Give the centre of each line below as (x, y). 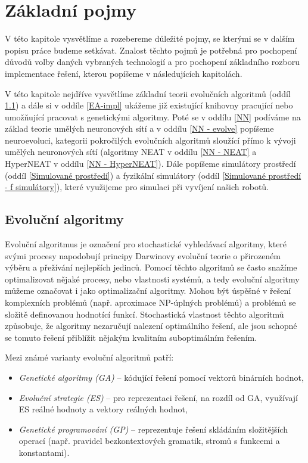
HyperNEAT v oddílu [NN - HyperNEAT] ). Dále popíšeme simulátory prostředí (150, 164)
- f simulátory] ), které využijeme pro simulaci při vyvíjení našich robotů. (137, 187)
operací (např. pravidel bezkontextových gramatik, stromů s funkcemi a (149, 441)
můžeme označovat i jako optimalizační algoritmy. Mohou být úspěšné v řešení (148, 290)
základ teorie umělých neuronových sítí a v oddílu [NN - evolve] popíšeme (139, 128)
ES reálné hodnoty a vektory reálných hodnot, (103, 409)
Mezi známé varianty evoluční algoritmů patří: (89, 357)
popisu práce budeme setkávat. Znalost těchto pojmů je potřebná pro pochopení (151, 50)
